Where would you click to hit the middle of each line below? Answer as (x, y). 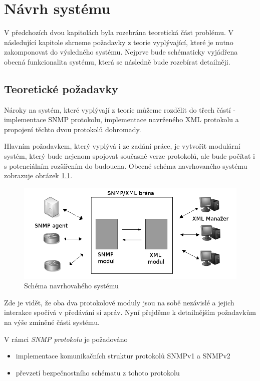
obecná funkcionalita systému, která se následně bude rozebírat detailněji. (117, 61)
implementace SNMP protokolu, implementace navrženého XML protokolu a (121, 119)
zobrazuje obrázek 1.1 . (38, 175)
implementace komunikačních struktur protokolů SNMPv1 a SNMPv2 (123, 356)
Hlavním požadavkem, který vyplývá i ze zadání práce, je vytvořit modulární (122, 146)
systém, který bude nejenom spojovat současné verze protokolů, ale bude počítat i (129, 156)
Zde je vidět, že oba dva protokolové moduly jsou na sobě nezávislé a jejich (119, 302)
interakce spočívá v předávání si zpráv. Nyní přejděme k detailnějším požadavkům (130, 312)
